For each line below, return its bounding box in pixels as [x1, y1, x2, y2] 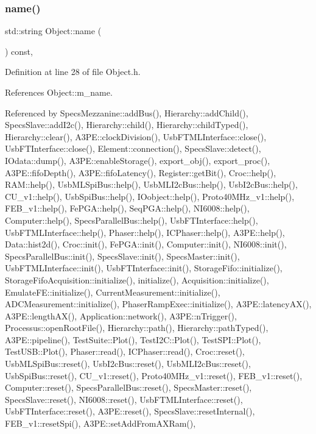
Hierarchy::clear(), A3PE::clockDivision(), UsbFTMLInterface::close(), [5, 130, 267, 143]
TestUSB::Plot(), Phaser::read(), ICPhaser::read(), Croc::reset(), [5, 345, 245, 358]
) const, [5, 44, 33, 57]
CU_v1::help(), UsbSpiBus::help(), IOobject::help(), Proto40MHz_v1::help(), [5, 190, 295, 202]
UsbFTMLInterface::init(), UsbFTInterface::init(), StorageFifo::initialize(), [5, 261, 283, 274]
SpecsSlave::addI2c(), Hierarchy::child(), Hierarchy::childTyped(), [5, 118, 248, 131]
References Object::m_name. [5, 86, 113, 98]
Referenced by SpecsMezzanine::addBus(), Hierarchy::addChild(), [5, 106, 248, 119]
